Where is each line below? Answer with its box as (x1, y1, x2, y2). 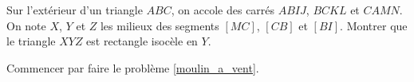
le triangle (6, 33, 56, 49)
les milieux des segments (100, 17, 219, 33)
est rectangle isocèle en (86, 33, 198, 49)
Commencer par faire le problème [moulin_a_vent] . (6, 59, 259, 76)
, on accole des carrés (171, 2, 275, 18)
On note (6, 17, 46, 33)
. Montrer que (340, 17, 408, 33)
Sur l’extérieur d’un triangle (6, 2, 143, 18)
